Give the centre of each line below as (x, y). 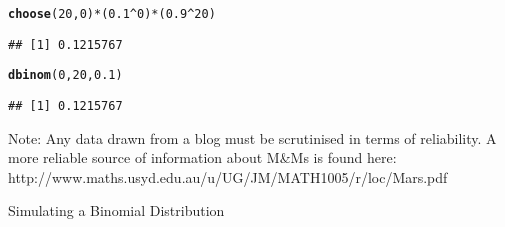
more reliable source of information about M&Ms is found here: (202, 157)
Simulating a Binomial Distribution (116, 210)
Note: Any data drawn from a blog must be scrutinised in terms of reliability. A (252, 137)
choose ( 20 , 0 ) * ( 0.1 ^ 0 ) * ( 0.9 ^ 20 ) (112, 14)
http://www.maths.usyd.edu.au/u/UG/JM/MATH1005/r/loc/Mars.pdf (228, 176)
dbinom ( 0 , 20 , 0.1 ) (65, 75)
